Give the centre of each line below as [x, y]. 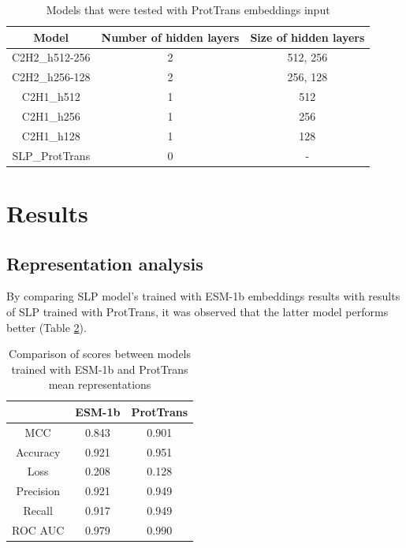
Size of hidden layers [307, 37]
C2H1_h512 [51, 97]
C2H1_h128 [51, 135]
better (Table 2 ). [47, 327]
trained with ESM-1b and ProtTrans [100, 369]
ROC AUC [38, 529]
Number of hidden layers [170, 37]
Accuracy [38, 451]
